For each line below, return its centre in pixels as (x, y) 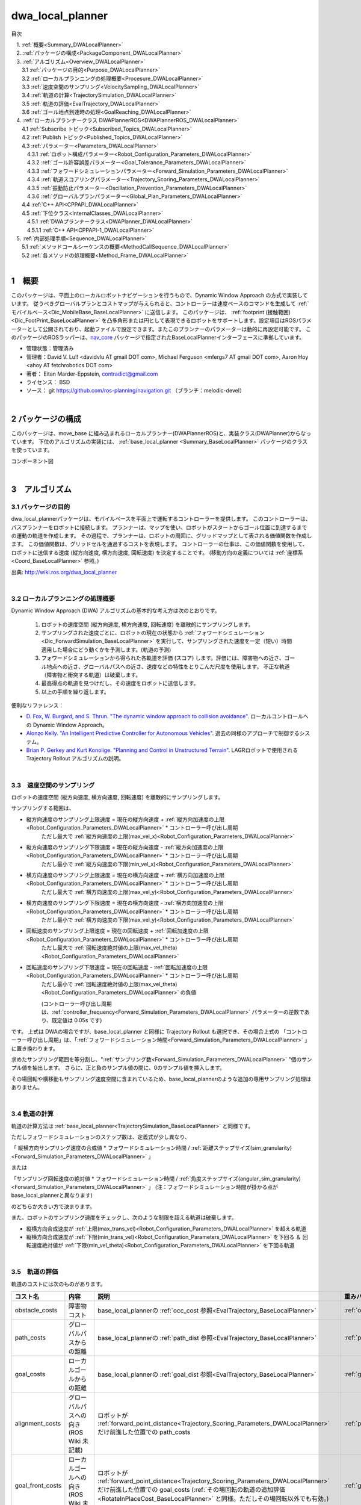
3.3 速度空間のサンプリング (53, 785)
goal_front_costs (38, 1486)
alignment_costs (38, 1424)
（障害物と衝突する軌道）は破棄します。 (91, 675)
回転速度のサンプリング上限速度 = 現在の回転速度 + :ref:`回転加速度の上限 (117, 931)
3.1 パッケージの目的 (41, 507)
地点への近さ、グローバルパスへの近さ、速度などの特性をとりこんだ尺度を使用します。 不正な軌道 (168, 666)
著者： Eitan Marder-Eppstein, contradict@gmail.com (92, 374)
